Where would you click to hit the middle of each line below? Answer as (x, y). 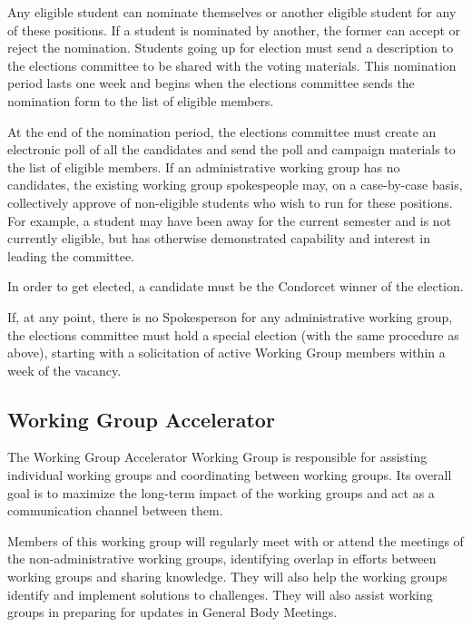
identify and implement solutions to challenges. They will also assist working (220, 594)
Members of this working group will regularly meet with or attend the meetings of (236, 540)
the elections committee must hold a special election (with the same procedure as (233, 334)
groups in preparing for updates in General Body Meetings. (172, 612)
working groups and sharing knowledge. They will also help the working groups (227, 577)
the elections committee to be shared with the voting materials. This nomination (232, 65)
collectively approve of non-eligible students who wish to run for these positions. (230, 202)
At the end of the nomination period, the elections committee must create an (222, 131)
